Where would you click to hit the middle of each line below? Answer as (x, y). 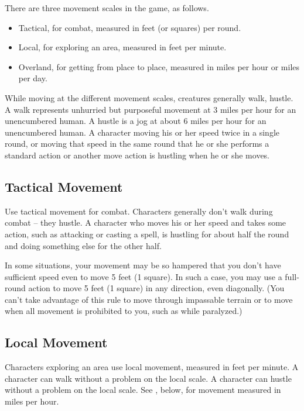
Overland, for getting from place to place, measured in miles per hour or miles (159, 66)
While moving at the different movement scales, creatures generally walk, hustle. (149, 97)
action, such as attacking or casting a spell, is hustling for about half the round (147, 234)
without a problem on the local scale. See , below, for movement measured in (143, 390)
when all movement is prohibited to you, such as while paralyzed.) (124, 311)
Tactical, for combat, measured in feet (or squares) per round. (130, 27)
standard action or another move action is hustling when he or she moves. (137, 155)
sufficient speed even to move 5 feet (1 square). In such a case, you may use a (144, 276)
